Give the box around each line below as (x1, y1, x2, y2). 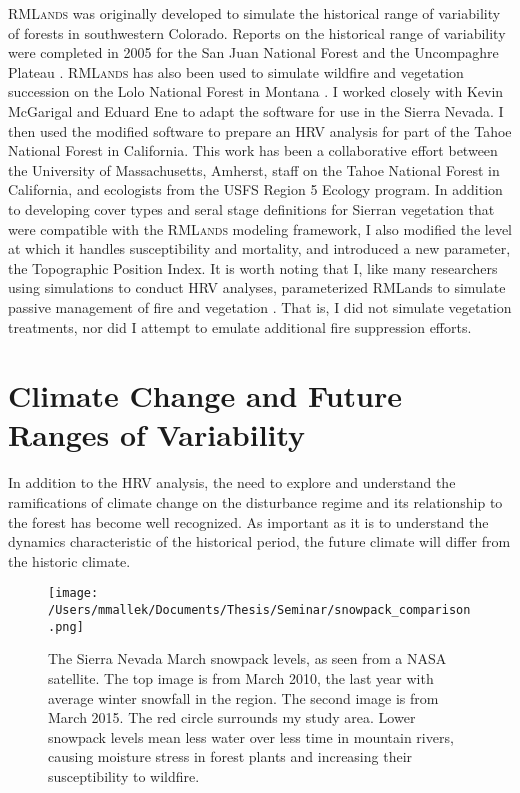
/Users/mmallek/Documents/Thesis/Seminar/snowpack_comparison (48, 603, 471, 618)
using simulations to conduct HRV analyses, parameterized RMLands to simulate (8, 277, 506, 298)
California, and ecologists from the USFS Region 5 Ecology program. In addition (8, 179, 503, 200)
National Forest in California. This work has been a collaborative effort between (8, 140, 498, 161)
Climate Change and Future (8, 375, 402, 416)
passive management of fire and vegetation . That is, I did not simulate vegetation (8, 296, 512, 317)
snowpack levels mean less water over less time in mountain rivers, (48, 726, 454, 747)
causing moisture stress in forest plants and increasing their (48, 746, 413, 767)
